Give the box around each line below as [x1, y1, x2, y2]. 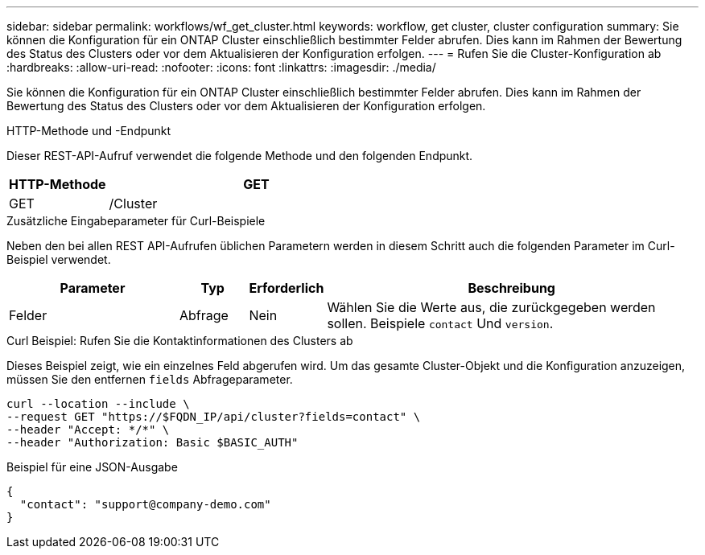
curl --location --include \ [6, 397, 190, 410]
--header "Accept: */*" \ [6, 423, 170, 436]
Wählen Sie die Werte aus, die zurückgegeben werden [327, 299, 656, 315]
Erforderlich [249, 280, 324, 296]
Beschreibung [468, 280, 555, 296]
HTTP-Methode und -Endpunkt [6, 124, 171, 138]
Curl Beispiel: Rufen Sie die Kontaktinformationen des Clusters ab [6, 334, 353, 347]
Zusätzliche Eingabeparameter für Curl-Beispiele [6, 214, 266, 228]
